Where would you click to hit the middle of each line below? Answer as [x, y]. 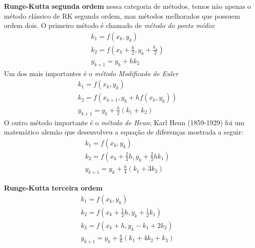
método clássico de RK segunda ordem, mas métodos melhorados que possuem [122, 15]
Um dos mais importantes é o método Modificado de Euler [91, 73]
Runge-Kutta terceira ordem [53, 188]
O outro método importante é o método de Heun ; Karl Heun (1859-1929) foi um [124, 122]
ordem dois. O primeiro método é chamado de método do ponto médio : [110, 25]
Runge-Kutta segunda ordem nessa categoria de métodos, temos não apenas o [127, 6]
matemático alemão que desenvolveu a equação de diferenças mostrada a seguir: [124, 132]
